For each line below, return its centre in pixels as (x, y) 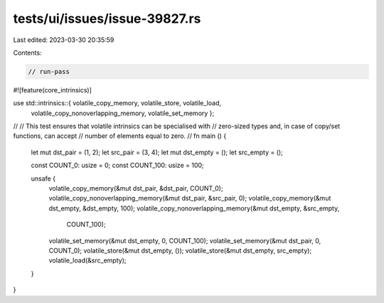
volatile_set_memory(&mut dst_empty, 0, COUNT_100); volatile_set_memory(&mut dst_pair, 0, (185, 240)
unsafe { (43, 179)
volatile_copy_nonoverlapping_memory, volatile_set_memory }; (123, 113)
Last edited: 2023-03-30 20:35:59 (64, 40)
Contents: (27, 53)
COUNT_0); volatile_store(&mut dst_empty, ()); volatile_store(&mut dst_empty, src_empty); (180, 250)
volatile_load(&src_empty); (87, 260)
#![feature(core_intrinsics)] (53, 90)
